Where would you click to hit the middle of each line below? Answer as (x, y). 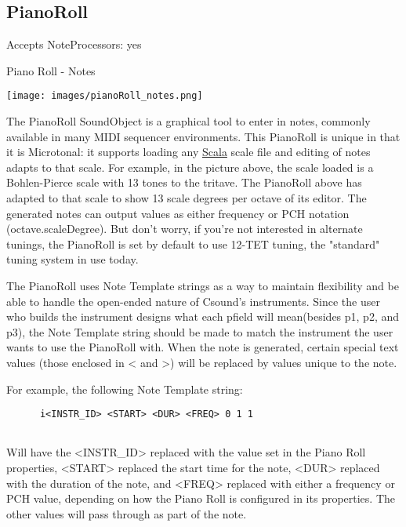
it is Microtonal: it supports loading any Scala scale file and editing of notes (188, 152)
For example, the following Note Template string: (125, 389)
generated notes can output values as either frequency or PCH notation (178, 213)
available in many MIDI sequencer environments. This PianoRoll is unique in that (203, 136)
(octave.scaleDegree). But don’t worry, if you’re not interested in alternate (185, 229)
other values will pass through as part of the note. (127, 513)
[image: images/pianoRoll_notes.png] (105, 96)
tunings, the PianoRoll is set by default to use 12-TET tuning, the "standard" (193, 244)
